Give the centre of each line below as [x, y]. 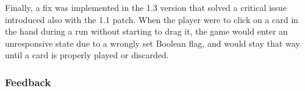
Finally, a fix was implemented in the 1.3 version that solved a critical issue [146, 7]
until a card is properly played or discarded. [87, 55]
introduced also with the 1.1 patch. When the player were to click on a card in [152, 19]
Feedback [28, 82]
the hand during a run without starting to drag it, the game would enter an [146, 31]
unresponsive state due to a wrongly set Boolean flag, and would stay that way [152, 43]
